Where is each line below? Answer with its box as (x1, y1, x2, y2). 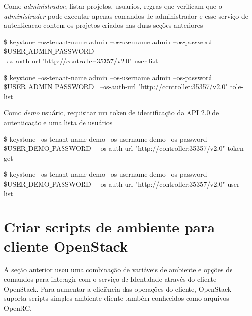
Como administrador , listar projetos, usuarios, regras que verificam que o (4, 1, 222, 11)
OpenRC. (4, 302, 32, 313)
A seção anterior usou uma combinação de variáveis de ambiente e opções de (4, 264, 233, 274)
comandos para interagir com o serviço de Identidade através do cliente (4, 274, 217, 284)
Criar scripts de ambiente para (4, 217, 215, 237)
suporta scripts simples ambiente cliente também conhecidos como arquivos (4, 293, 229, 303)
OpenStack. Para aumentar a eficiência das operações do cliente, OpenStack (4, 283, 231, 294)
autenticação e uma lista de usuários (4, 117, 113, 127)
